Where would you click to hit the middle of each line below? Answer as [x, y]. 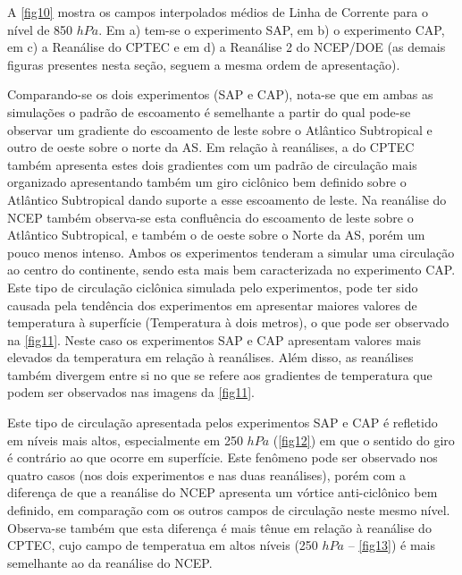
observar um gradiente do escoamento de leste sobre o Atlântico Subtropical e [220, 129]
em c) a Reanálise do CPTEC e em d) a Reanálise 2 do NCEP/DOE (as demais [227, 47]
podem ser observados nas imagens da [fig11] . [131, 392]
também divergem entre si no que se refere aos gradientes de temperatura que [220, 374]
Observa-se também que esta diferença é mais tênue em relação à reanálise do [219, 527]
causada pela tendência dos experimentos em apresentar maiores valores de [212, 304]
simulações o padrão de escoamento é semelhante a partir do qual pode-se [209, 111]
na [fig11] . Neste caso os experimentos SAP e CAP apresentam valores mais [214, 339]
